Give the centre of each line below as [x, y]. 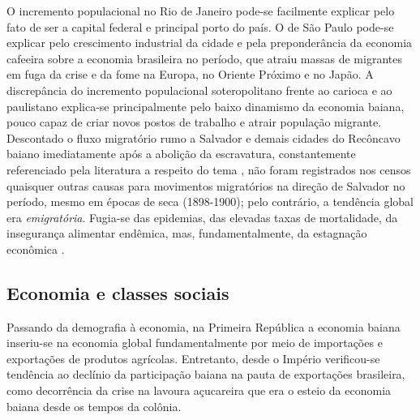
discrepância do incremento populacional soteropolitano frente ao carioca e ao [199, 90]
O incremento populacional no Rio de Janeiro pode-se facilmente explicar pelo [201, 11]
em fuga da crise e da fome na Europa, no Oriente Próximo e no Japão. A [190, 74]
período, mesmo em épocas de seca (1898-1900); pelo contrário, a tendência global [210, 201]
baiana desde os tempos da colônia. [94, 406]
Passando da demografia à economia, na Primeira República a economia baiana [204, 326]
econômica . [36, 249]
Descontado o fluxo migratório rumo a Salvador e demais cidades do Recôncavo [204, 137]
